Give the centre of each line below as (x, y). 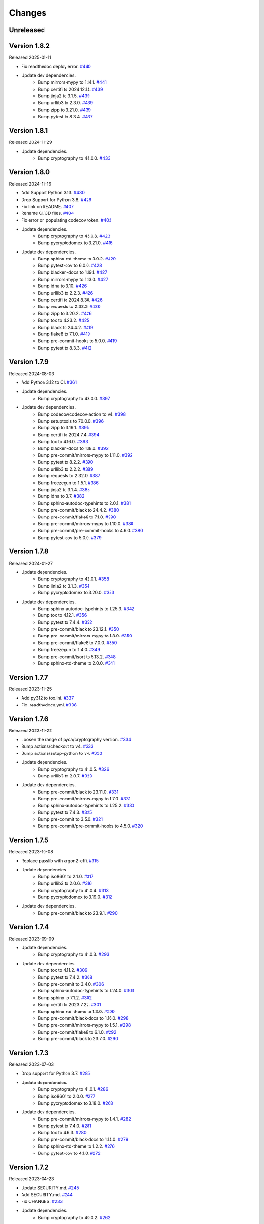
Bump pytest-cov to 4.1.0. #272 (69, 1153)
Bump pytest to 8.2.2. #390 (66, 462)
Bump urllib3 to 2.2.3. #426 (66, 293)
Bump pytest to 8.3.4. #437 (65, 117)
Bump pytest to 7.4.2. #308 (65, 977)
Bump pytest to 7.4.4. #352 (65, 622)
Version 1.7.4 (29, 927)
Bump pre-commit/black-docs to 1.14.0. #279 (83, 1139)
